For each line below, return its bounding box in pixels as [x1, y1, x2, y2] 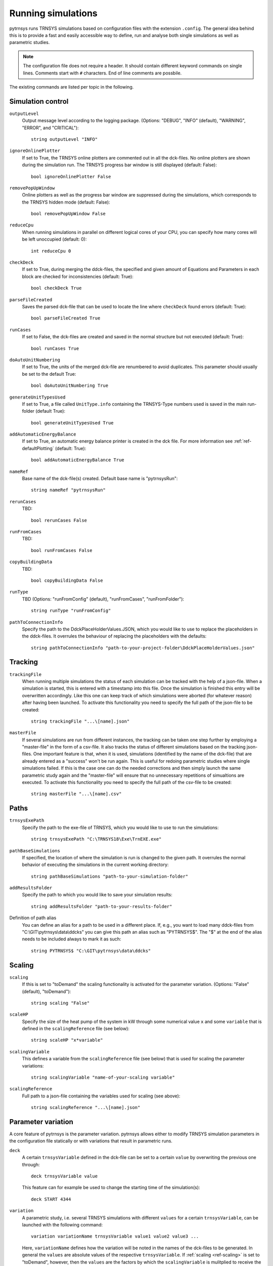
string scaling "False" [31, 1000, 90, 1006]
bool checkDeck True [31, 285, 82, 291]
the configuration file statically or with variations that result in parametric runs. [9, 1138, 173, 1144]
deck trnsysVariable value [31, 1173, 98, 1179]
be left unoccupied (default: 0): [22, 236, 87, 243]
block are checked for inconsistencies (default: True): [22, 273, 133, 280]
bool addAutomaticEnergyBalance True [31, 457, 125, 463]
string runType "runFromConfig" [31, 608, 111, 614]
